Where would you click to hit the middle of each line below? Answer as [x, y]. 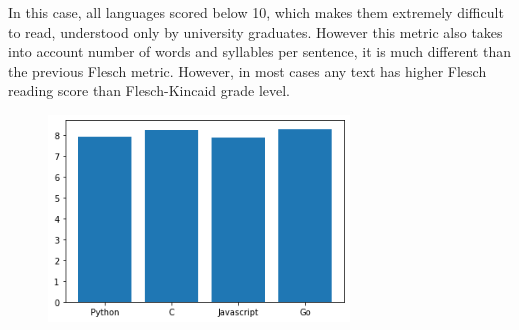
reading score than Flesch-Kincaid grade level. [149, 90]
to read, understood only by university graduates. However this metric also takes [255, 31]
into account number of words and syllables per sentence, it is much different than [259, 51]
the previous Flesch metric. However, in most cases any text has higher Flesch [247, 70]
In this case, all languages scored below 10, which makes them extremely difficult [256, 12]
